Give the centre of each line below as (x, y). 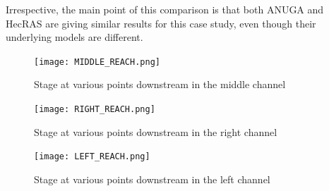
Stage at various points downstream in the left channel (152, 179)
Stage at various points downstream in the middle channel (160, 84)
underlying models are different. (74, 37)
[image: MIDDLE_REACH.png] (97, 62)
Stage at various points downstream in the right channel (156, 131)
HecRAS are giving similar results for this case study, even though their (161, 23)
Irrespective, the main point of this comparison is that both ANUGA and (165, 9)
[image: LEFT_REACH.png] (92, 157)
